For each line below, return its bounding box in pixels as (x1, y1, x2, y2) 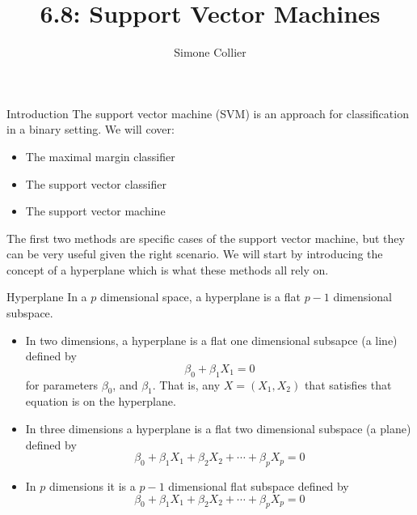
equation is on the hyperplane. (25, 393, 176, 410)
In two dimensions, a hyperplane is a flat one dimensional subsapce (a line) (25, 331, 398, 348)
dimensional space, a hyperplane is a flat (100, 288, 301, 305)
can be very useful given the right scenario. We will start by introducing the (6, 245, 383, 262)
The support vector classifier (25, 175, 166, 192)
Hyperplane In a (6, 288, 87, 305)
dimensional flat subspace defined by (168, 478, 349, 495)
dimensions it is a (49, 478, 136, 495)
